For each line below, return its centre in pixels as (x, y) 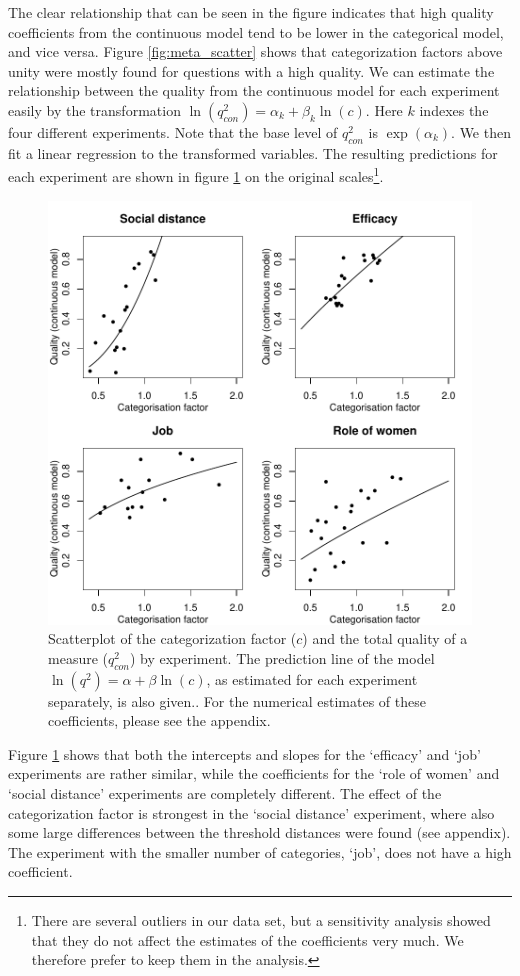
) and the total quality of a (385, 638)
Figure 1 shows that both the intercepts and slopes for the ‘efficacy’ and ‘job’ (244, 753)
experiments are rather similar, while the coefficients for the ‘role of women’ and (254, 773)
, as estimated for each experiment (312, 678)
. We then (481, 131)
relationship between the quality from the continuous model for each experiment (254, 90)
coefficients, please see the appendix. (159, 720)
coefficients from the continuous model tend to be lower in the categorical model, (256, 31)
